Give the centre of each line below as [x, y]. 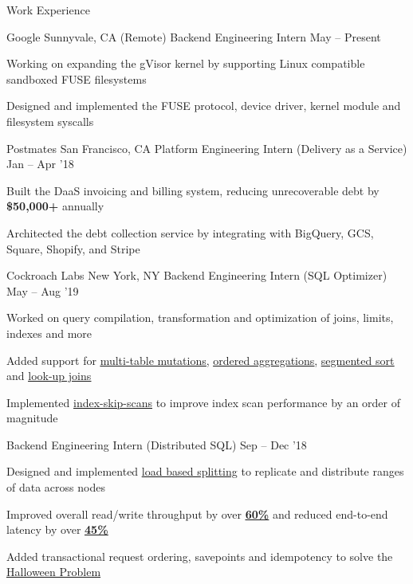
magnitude [32, 418]
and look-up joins [49, 376]
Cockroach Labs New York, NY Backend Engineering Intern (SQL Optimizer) [197, 275]
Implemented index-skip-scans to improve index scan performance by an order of [204, 402]
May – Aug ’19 [43, 290]
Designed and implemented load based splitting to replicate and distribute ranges [205, 471]
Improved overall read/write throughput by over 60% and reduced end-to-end [197, 513]
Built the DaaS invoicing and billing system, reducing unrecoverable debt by [193, 190]
